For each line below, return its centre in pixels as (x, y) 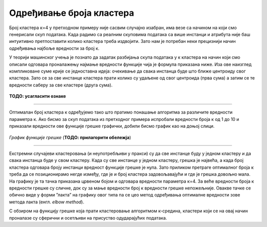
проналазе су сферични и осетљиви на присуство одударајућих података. (88, 218)
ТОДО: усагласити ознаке (38, 96)
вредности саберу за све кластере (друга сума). (61, 85)
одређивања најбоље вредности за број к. (54, 48)
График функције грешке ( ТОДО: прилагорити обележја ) (70, 137)
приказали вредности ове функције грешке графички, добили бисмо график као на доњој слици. (112, 126)
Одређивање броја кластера (72, 13)
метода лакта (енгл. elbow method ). (46, 202)
